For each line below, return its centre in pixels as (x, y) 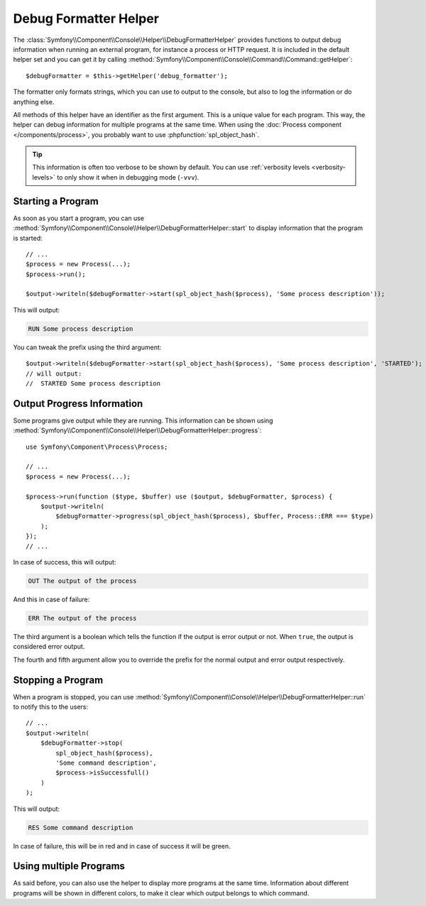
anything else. (34, 102)
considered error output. (49, 647)
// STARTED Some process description (93, 384)
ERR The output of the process (83, 618)
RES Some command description (81, 828)
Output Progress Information (78, 404)
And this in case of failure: (51, 599)
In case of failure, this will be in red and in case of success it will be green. (122, 846)
